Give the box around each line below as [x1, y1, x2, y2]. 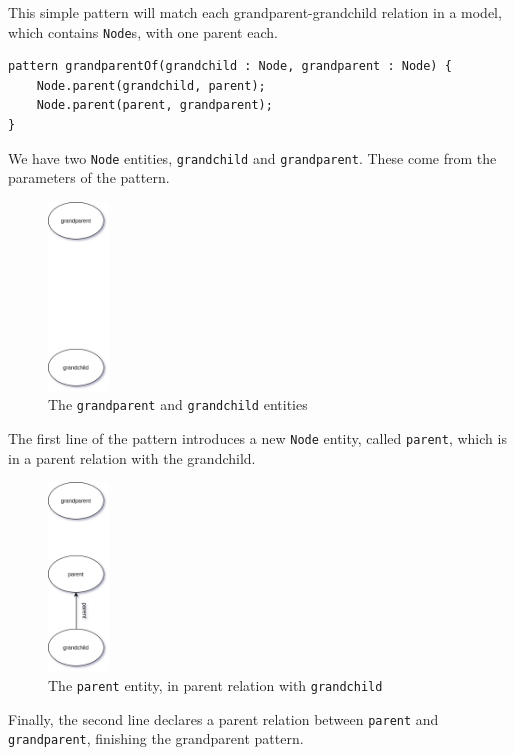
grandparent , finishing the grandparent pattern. [8, 728, 304, 749]
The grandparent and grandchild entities [48, 394, 308, 415]
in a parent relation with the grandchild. [8, 447, 256, 468]
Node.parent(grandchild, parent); [36, 78, 266, 93]
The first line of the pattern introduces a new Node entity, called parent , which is [8, 428, 507, 449]
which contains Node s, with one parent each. [8, 21, 278, 42]
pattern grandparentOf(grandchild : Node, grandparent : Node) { [8, 59, 452, 74]
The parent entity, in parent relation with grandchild [48, 674, 383, 695]
